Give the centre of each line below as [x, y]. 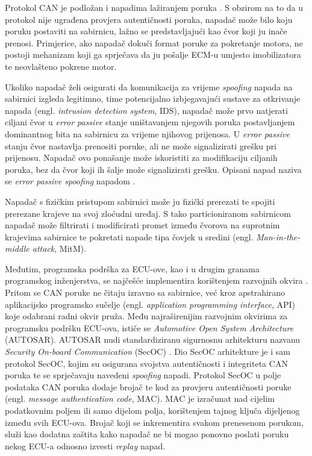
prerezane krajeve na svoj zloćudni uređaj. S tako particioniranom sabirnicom [148, 213]
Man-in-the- [278, 236]
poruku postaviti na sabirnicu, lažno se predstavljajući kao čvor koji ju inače [146, 31]
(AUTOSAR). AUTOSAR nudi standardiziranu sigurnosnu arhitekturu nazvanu [153, 339]
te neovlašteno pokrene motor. [61, 66]
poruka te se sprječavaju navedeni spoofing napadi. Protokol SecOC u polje [143, 375]
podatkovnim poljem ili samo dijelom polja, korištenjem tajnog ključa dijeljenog [152, 410]
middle [17, 248]
